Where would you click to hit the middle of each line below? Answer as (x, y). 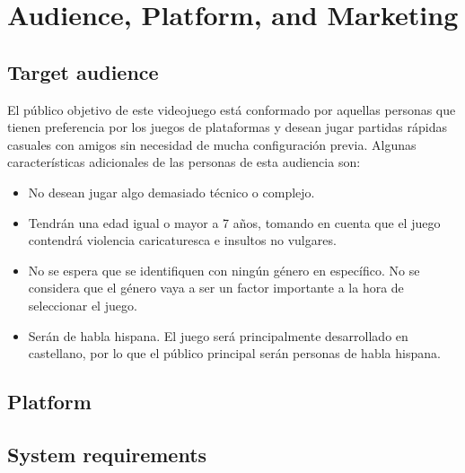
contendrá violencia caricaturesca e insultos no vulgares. (182, 240)
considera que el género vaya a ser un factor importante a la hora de (216, 288)
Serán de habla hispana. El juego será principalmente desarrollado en (218, 335)
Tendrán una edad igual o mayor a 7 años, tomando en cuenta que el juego (234, 222)
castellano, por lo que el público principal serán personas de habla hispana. (234, 353)
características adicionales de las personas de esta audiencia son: (184, 162)
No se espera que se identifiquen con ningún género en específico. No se (224, 270)
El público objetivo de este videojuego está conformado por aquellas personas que (232, 109)
